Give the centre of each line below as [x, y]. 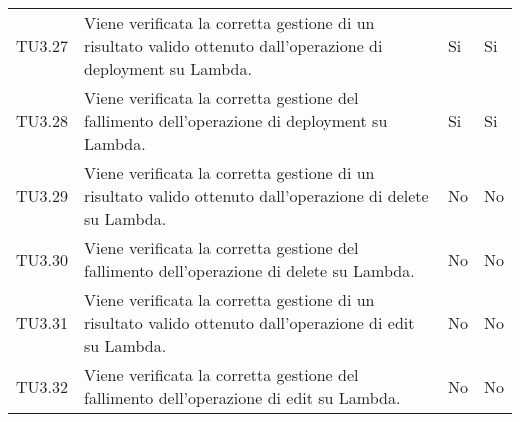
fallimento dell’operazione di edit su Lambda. [242, 397]
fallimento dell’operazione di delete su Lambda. [249, 270]
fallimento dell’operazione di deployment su [236, 120]
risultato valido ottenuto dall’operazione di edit [249, 322]
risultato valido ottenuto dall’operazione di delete [256, 195]
